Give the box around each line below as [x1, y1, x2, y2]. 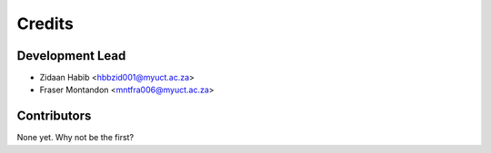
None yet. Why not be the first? [16, 132, 135, 143]
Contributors [16, 109, 92, 124]
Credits [16, 14, 75, 33]
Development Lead [16, 48, 126, 63]
